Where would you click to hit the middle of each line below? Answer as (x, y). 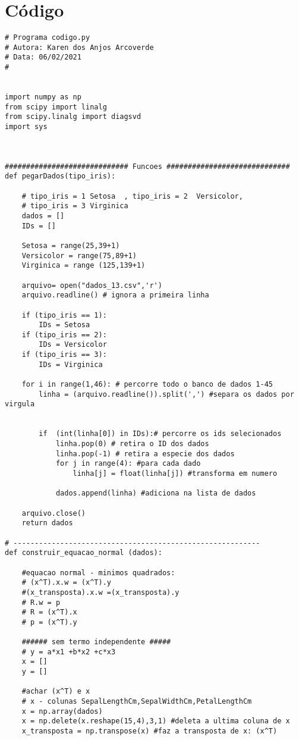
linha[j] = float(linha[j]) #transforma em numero (175, 474)
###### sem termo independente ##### (96, 642)
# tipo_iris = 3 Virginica (75, 206)
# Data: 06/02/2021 (43, 57)
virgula (20, 404)
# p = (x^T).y (49, 622)
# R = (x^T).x (49, 612)
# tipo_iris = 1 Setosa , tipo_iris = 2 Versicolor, (132, 196)
